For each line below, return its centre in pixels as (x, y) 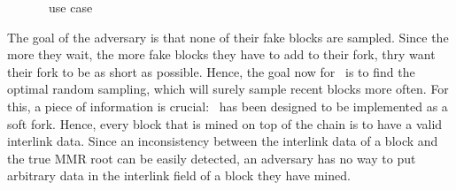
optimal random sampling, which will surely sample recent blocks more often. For (228, 89)
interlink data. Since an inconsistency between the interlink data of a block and (223, 141)
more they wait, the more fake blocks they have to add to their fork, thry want (221, 54)
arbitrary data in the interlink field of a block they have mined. (179, 175)
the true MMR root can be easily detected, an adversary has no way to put (212, 158)
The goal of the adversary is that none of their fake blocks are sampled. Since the (228, 37)
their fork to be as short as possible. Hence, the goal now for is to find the (211, 71)
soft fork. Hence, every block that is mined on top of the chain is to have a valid (225, 123)
